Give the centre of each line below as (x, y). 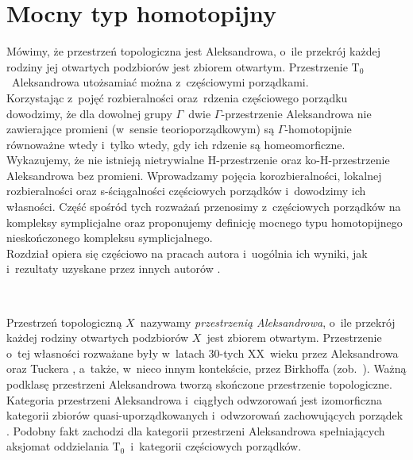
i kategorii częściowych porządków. (216, 446)
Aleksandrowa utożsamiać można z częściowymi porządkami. (160, 82)
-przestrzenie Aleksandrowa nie (296, 113)
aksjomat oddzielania (58, 446)
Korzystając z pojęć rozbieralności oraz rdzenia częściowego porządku (177, 97)
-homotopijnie (318, 129)
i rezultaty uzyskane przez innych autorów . (114, 268)
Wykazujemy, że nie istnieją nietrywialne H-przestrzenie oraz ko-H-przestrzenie (198, 160)
